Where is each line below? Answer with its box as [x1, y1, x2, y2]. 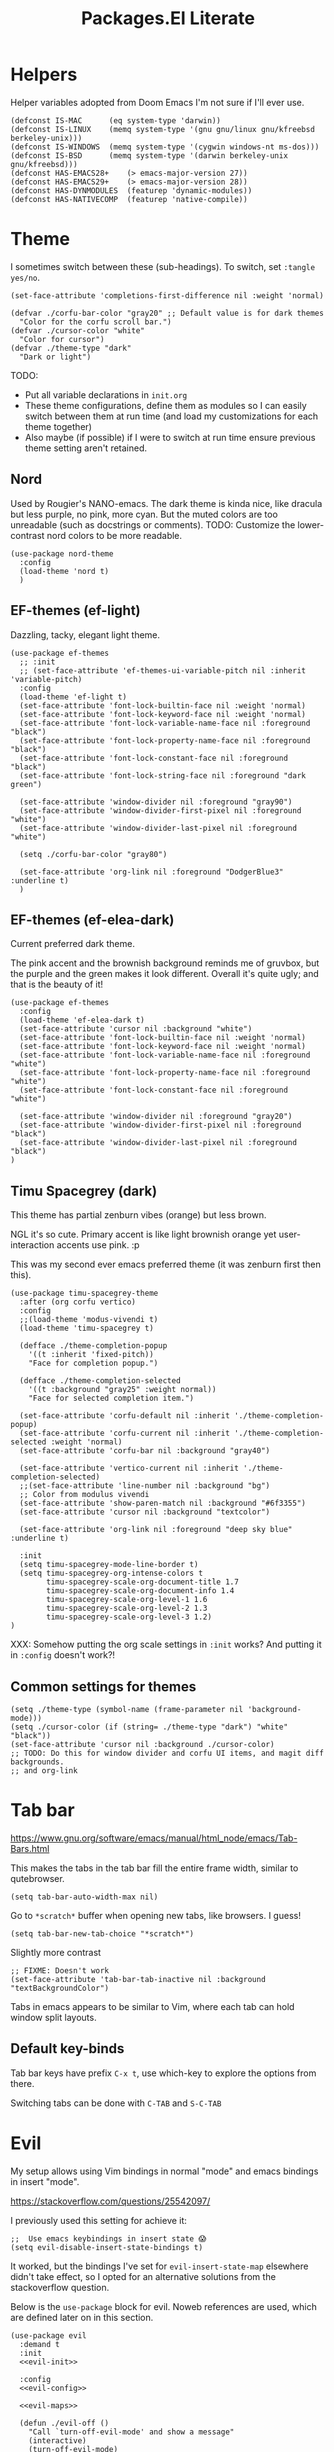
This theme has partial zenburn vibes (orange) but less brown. [10, 1209, 267, 1221]
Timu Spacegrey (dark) [10, 1182, 158, 1199]
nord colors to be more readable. [46, 529, 183, 541]
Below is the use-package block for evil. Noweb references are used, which [10, 2300, 317, 2312]
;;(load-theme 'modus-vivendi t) [19, 1315, 159, 1325]
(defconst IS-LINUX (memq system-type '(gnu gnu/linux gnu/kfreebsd [10, 124, 315, 134]
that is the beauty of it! [10, 978, 104, 991]
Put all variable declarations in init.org [24, 388, 188, 401]
